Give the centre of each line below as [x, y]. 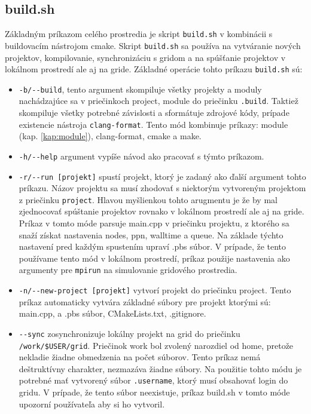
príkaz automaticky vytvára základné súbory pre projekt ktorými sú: [145, 301]
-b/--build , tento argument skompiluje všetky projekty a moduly [140, 89]
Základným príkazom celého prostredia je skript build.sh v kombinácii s [139, 34]
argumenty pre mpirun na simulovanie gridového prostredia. [128, 270]
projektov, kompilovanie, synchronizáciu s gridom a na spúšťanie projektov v [145, 57]
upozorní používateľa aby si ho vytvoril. [92, 404]
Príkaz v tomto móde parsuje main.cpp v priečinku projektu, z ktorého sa [154, 223]
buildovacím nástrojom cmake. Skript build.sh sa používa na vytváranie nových [153, 45]
